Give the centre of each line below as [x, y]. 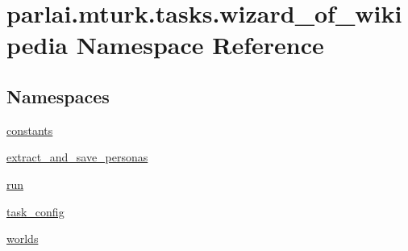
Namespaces [58, 96]
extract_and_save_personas [77, 157]
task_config [35, 211]
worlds [23, 238]
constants [30, 130]
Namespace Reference [200, 45]
